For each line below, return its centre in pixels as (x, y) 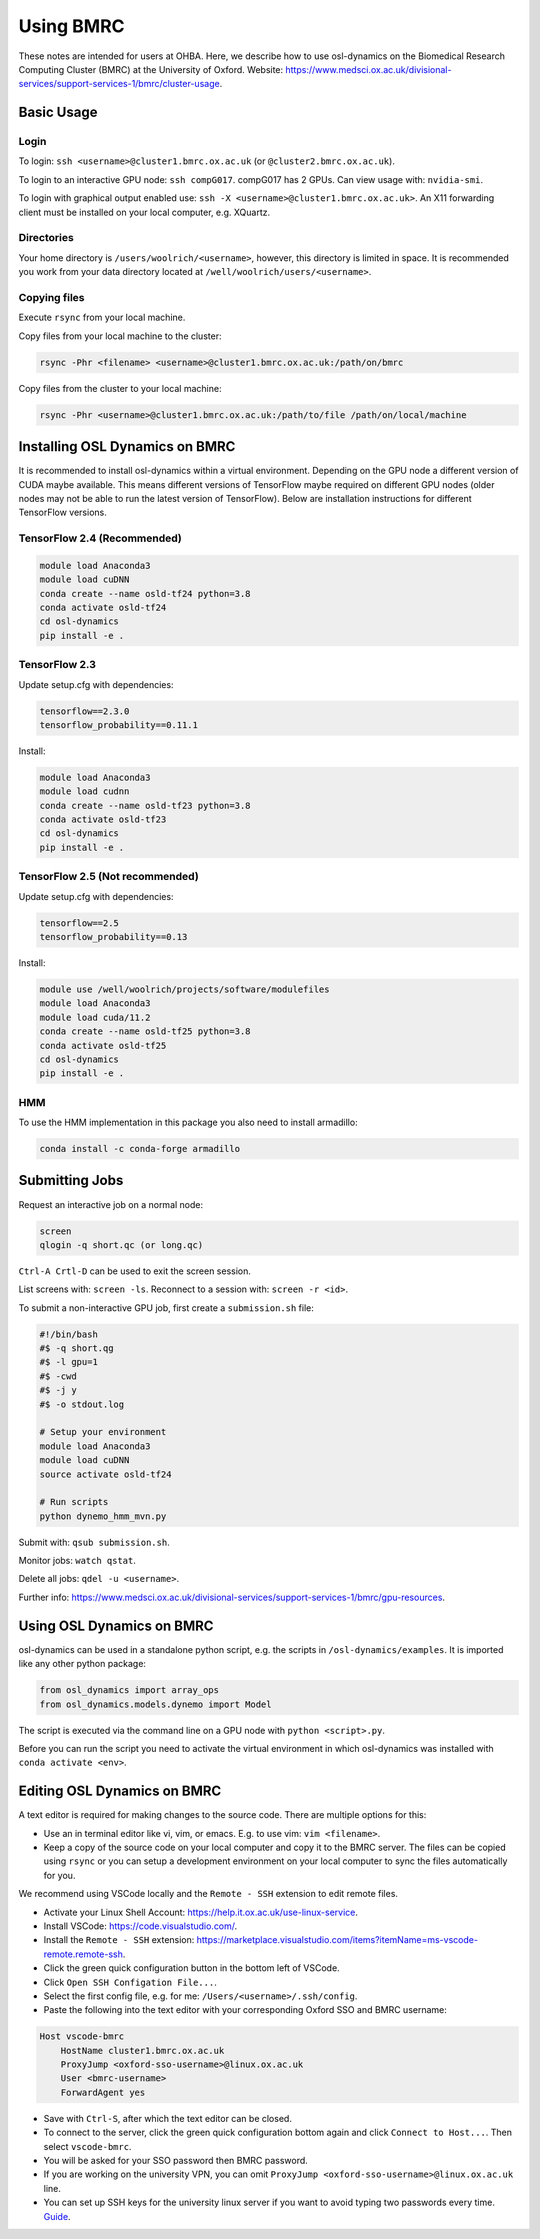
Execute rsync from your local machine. (102, 317)
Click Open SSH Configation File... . (130, 1982)
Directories (46, 238)
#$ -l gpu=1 (69, 1362)
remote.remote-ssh (83, 1954)
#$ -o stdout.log (82, 1404)
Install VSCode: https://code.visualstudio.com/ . (140, 1926)
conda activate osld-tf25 (103, 1045)
